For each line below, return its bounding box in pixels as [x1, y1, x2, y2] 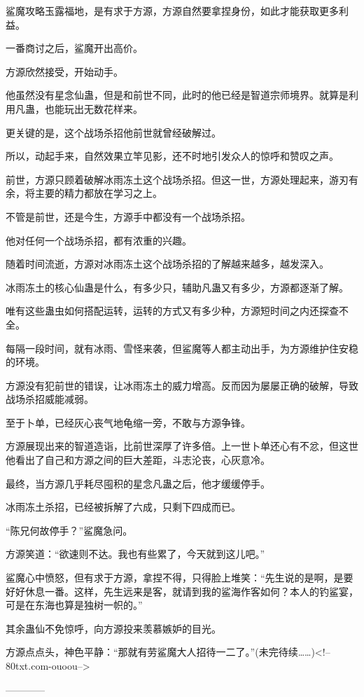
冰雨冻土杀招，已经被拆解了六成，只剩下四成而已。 [6, 499, 241, 514]
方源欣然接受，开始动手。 [6, 64, 123, 78]
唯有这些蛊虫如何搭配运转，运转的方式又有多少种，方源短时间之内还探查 [6, 303, 339, 318]
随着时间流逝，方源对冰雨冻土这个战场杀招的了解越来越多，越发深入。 [6, 256, 329, 271]
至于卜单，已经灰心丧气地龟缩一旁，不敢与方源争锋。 [6, 415, 251, 429]
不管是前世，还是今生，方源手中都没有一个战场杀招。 [6, 209, 251, 223]
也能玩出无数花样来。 [44, 101, 143, 116]
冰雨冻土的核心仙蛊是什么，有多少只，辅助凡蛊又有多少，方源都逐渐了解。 [6, 280, 349, 294]
